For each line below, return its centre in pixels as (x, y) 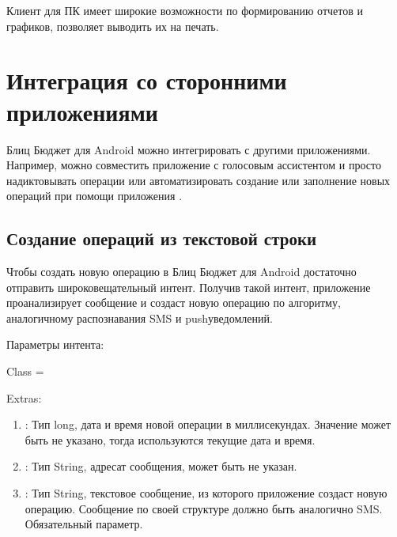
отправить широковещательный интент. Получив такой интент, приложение (189, 287)
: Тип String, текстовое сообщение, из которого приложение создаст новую (206, 493)
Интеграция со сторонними (147, 80)
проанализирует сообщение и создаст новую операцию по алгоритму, (174, 303)
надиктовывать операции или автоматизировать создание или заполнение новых (198, 180)
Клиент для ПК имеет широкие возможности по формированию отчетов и (185, 10)
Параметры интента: (55, 344)
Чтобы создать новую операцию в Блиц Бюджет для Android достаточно (181, 272)
